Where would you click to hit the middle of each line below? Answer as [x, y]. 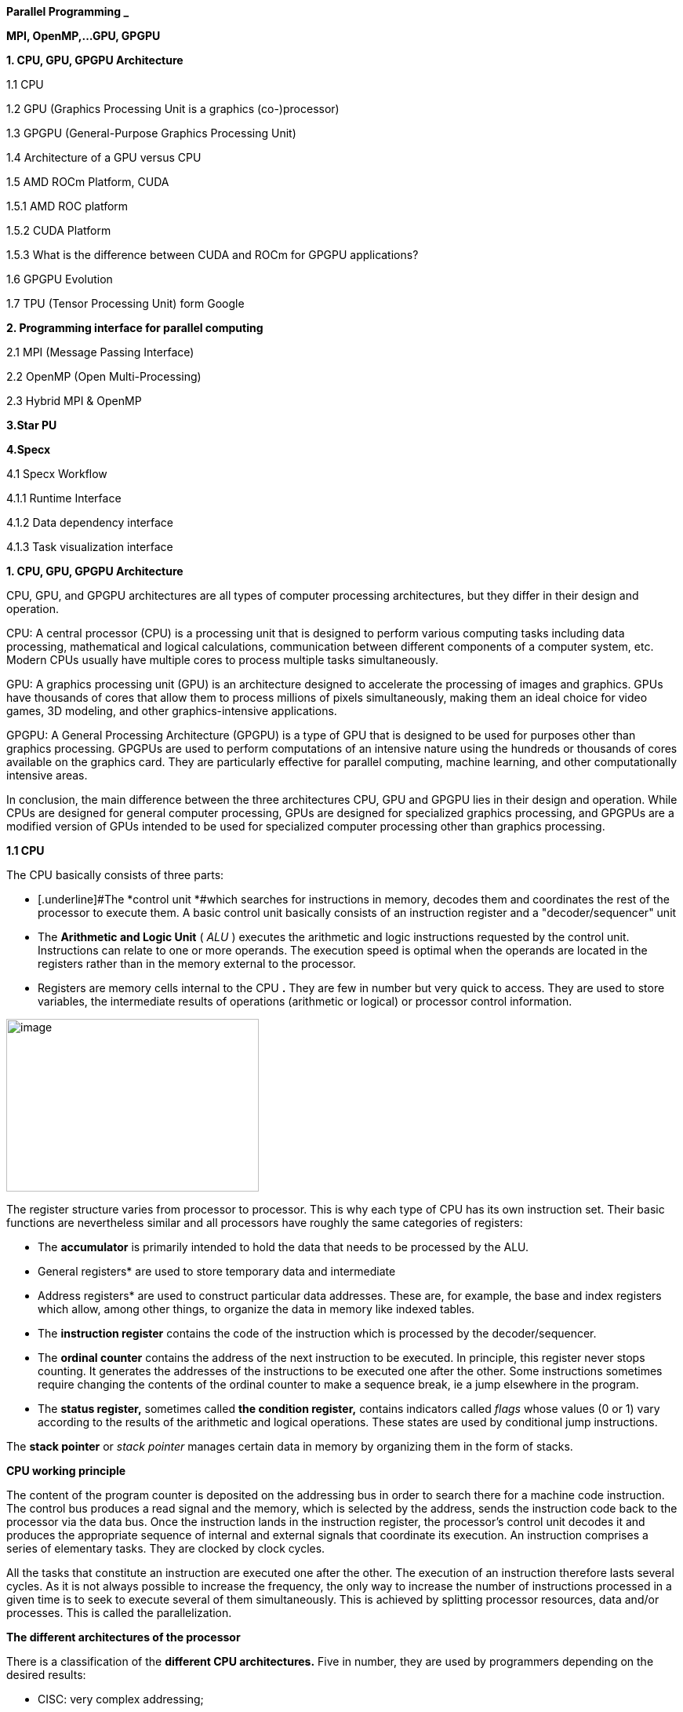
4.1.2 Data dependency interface [90, 522]
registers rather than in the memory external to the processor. [197, 964]
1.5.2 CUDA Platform [59, 230]
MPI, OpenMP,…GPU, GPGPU [84, 36]
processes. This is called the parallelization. [119, 1613]
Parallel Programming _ [68, 11]
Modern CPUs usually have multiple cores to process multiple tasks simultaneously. [222, 660]
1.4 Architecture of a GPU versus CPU [104, 157]
